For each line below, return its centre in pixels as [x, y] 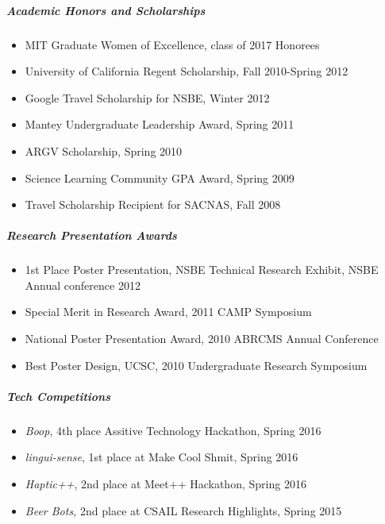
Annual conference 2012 [83, 285]
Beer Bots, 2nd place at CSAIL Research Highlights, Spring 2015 [183, 510]
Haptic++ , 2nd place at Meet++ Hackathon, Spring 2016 [166, 484]
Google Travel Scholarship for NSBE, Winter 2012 [147, 97]
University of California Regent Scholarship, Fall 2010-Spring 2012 [187, 71]
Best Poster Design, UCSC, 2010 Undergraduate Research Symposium [196, 365]
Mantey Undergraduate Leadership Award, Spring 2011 [160, 124]
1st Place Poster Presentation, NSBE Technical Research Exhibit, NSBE [202, 270]
